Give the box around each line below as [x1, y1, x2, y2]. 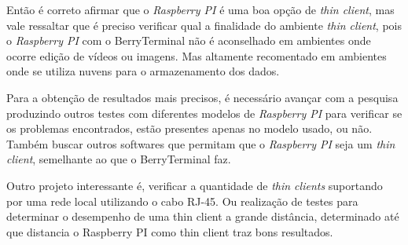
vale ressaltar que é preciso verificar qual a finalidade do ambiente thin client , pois [6, 16, 402, 33]
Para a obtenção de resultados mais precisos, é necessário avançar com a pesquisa [6, 89, 399, 105]
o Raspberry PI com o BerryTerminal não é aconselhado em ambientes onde [6, 32, 371, 49]
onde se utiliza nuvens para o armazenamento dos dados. [6, 63, 280, 79]
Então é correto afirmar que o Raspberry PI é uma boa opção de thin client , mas [6, 2, 395, 17]
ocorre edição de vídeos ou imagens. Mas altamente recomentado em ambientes [6, 47, 387, 64]
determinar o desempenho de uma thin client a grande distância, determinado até [6, 208, 399, 225]
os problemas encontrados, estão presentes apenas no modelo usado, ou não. [6, 120, 373, 137]
